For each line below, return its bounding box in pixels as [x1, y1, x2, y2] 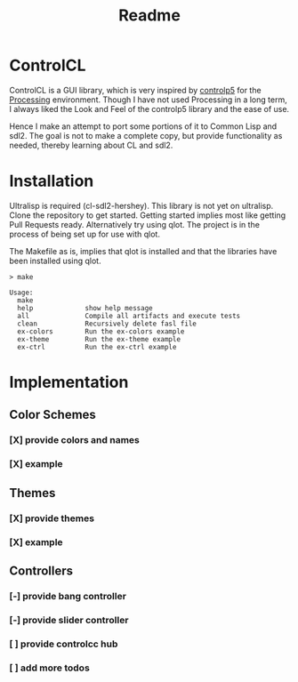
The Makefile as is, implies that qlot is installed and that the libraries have [9, 245, 278, 256]
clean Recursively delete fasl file [17, 319, 197, 328]
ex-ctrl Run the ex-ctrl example [17, 342, 177, 351]
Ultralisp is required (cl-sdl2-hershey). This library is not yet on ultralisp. [9, 200, 274, 211]
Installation [9, 171, 94, 191]
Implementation [9, 373, 129, 392]
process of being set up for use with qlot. [9, 229, 160, 239]
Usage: [9, 288, 34, 297]
